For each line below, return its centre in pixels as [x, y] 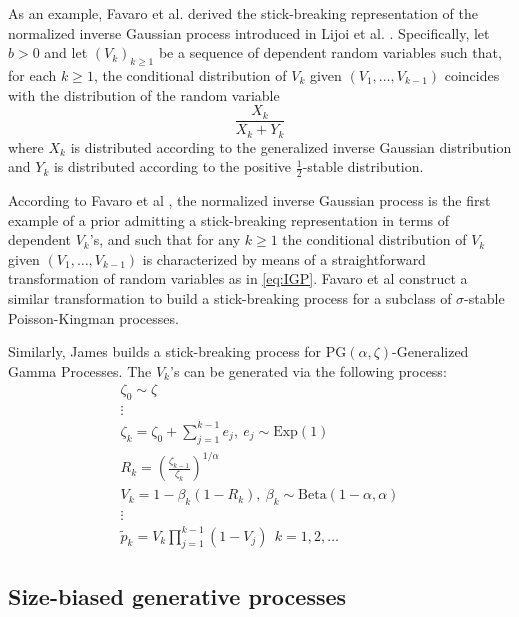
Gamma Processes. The [80, 370]
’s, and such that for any [165, 239]
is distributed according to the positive [172, 166]
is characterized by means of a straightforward [284, 258]
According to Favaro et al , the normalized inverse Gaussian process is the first [249, 200]
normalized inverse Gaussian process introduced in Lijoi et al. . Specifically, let [249, 32]
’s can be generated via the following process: [308, 370]
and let [66, 52]
